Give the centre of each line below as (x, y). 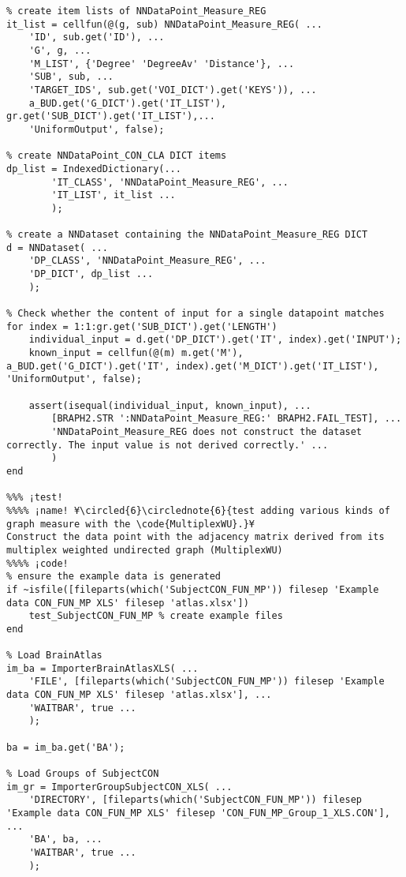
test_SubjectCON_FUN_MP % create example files (156, 616)
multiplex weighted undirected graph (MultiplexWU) (145, 550)
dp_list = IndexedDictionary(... (94, 169)
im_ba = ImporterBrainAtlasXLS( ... (102, 668)
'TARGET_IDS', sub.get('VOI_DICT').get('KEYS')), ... (173, 90)
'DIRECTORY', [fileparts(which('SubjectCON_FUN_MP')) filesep (196, 800)
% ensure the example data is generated (114, 577)
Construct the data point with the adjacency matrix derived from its (196, 537)
